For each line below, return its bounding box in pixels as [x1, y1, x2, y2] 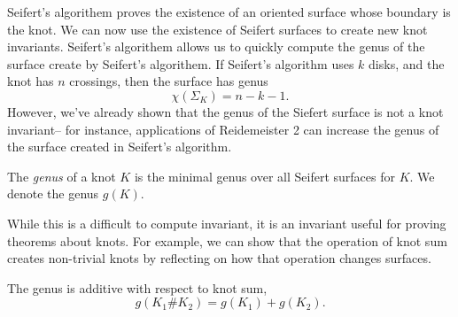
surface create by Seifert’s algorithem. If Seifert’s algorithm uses [7, 54, 354, 73]
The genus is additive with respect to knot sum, [7, 278, 268, 297]
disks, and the [369, 54, 445, 73]
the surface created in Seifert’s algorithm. [7, 137, 232, 156]
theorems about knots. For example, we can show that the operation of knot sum [7, 231, 447, 250]
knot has [7, 72, 54, 90]
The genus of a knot [7, 166, 116, 185]
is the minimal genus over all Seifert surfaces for [134, 166, 395, 185]
